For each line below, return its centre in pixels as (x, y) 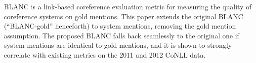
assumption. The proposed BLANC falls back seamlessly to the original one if (122, 35)
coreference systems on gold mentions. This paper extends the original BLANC (124, 16)
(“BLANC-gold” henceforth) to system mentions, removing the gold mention (120, 26)
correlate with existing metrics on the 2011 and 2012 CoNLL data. (105, 54)
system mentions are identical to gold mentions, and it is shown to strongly (118, 45)
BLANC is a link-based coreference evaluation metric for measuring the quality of (128, 6)
